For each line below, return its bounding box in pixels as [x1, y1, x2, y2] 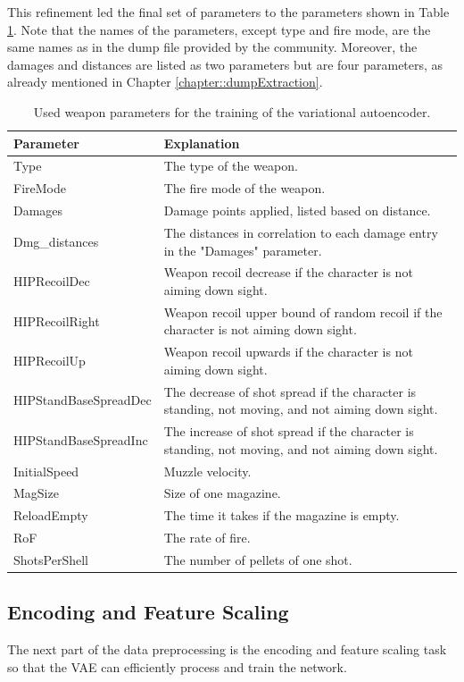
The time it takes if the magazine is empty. [163, 506, 400, 525]
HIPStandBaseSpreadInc [13, 430, 148, 449]
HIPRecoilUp [13, 351, 86, 370]
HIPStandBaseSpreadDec [13, 391, 152, 409]
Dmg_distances [13, 232, 99, 250]
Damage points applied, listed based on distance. [163, 201, 431, 220]
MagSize [13, 484, 59, 502]
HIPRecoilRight [13, 311, 100, 330]
